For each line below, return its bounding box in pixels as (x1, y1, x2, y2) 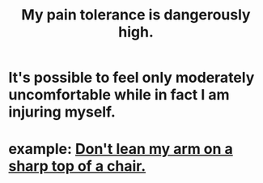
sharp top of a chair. (8, 157, 146, 176)
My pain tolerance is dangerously (21, 6, 251, 24)
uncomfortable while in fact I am (8, 86, 230, 104)
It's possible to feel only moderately (8, 69, 255, 87)
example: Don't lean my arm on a (8, 140, 233, 159)
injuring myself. (8, 103, 116, 121)
